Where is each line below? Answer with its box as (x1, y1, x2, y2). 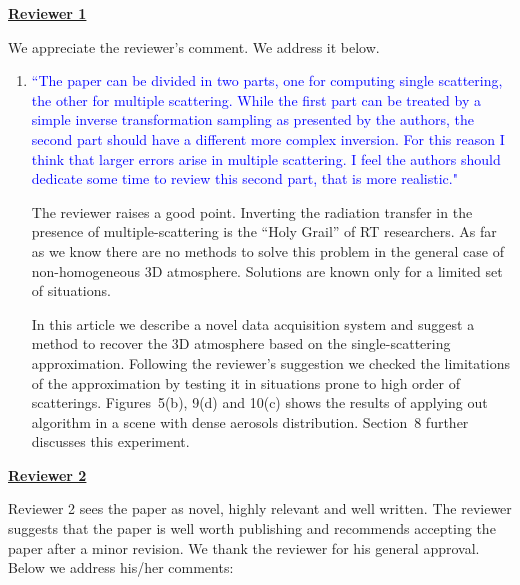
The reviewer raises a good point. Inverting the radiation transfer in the (31, 201, 473, 222)
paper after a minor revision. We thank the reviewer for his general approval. (8, 537, 480, 558)
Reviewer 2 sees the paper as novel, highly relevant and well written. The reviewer (8, 498, 512, 519)
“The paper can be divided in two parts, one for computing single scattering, (31, 70, 503, 91)
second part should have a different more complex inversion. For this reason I (31, 128, 505, 149)
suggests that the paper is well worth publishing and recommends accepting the (8, 518, 496, 539)
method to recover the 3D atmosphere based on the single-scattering (31, 333, 451, 354)
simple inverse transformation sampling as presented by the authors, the (31, 109, 474, 130)
